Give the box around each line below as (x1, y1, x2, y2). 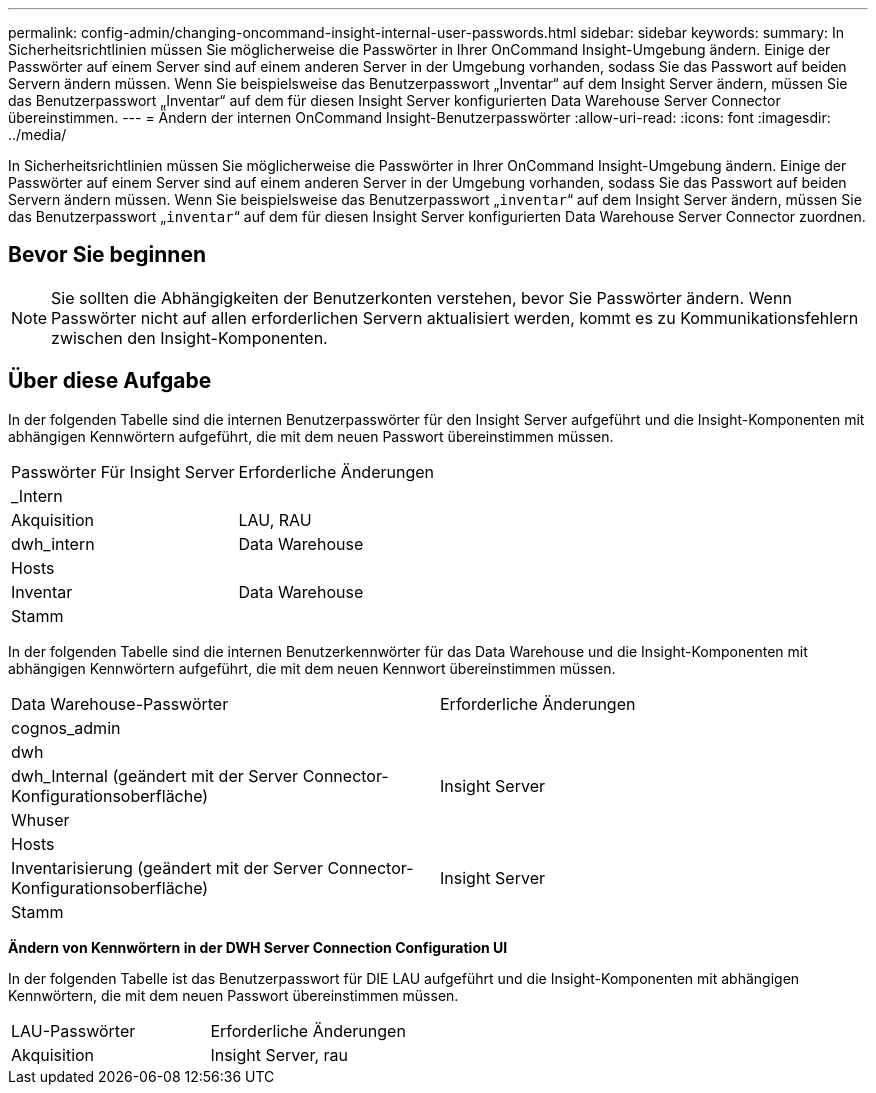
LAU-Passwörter (11, 1020, 136, 1041)
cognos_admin (11, 717, 121, 738)
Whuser (11, 809, 70, 830)
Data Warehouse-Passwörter (11, 693, 229, 714)
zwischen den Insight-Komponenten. (51, 327, 328, 348)
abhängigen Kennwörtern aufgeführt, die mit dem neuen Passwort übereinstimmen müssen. (8, 427, 614, 445)
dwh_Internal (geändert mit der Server (11, 765, 299, 786)
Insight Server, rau (210, 1044, 348, 1065)
